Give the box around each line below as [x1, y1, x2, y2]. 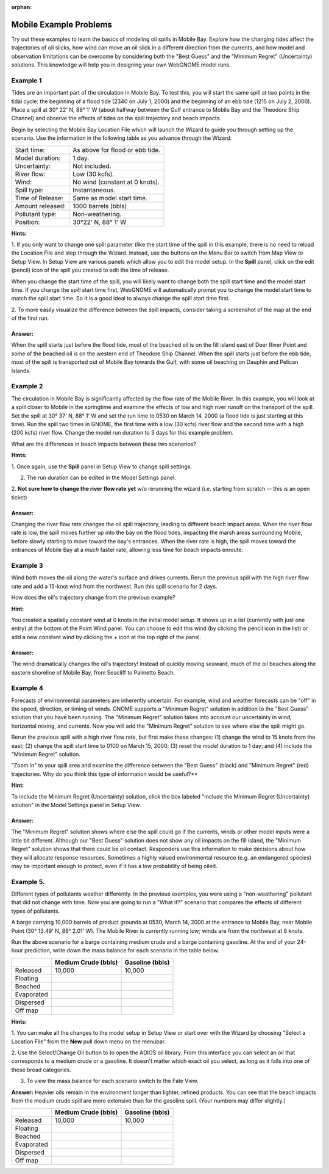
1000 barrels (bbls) [73, 201, 127, 210]
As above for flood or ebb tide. [73, 145, 161, 154]
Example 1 [11, 76, 42, 85]
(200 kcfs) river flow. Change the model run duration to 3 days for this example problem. [11, 429, 234, 437]
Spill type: [15, 186, 44, 194]
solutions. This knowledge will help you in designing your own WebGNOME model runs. [11, 61, 231, 68]
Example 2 [11, 382, 43, 391]
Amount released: [15, 201, 66, 210]
